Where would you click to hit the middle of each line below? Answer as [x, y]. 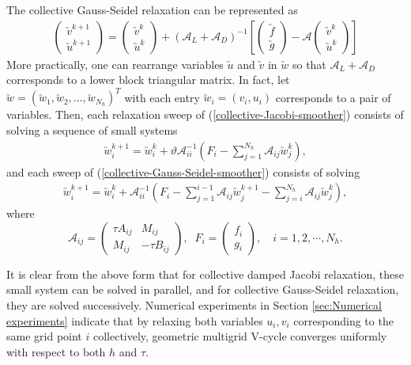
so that [309, 64]
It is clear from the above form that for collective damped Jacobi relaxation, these [205, 274]
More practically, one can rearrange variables [115, 64]
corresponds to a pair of [333, 97]
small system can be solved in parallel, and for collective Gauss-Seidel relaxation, [203, 289]
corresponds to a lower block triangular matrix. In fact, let [148, 80]
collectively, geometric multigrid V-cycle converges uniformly [240, 336]
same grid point [44, 336]
